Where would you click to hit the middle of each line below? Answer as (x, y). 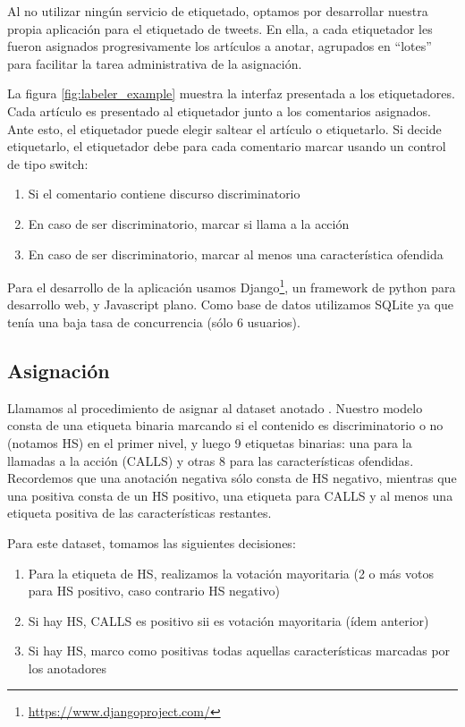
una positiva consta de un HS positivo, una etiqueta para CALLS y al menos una (230, 495)
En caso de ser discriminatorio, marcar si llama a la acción (189, 223)
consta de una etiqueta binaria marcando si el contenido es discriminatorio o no (225, 425)
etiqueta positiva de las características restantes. (139, 513)
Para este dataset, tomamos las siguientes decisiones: (152, 542)
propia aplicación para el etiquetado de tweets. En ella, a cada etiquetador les (220, 28)
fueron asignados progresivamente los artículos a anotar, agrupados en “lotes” (220, 46)
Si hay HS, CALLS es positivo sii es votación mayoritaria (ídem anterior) (228, 620)
